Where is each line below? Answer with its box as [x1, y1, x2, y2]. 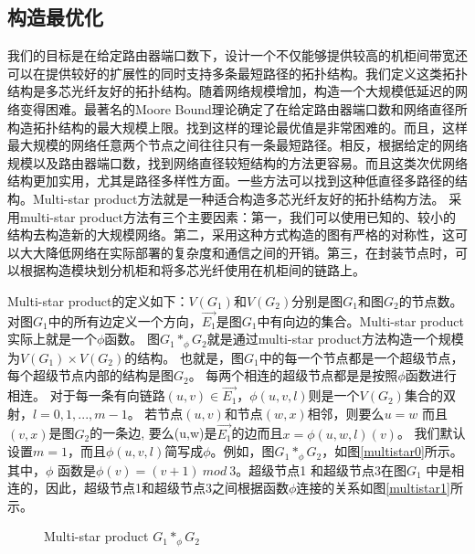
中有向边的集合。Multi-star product [257, 311, 464, 330]
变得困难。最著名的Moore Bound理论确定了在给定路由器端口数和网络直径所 [19, 99, 468, 118]
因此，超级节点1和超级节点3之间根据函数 [45, 478, 289, 497]
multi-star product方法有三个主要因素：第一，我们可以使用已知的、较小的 [19, 207, 456, 226]
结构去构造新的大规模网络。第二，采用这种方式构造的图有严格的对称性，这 [7, 225, 455, 244]
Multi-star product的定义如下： [7, 291, 189, 310]
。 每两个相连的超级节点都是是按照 [188, 366, 398, 385]
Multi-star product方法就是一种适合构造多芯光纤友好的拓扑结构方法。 [32, 188, 445, 208]
